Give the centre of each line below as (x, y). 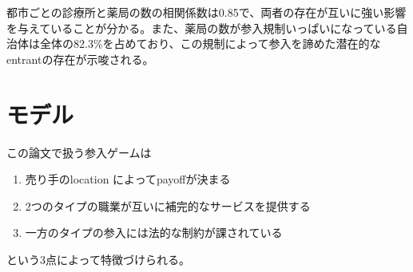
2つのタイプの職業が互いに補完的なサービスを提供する (168, 205)
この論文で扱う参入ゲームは (79, 152)
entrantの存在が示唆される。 (80, 59)
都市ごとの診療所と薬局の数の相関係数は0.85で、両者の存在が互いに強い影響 (206, 12)
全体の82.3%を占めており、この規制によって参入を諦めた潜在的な (210, 43)
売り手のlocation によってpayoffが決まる (128, 179)
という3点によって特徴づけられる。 (98, 259)
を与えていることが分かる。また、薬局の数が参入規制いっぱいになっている (202, 28)
